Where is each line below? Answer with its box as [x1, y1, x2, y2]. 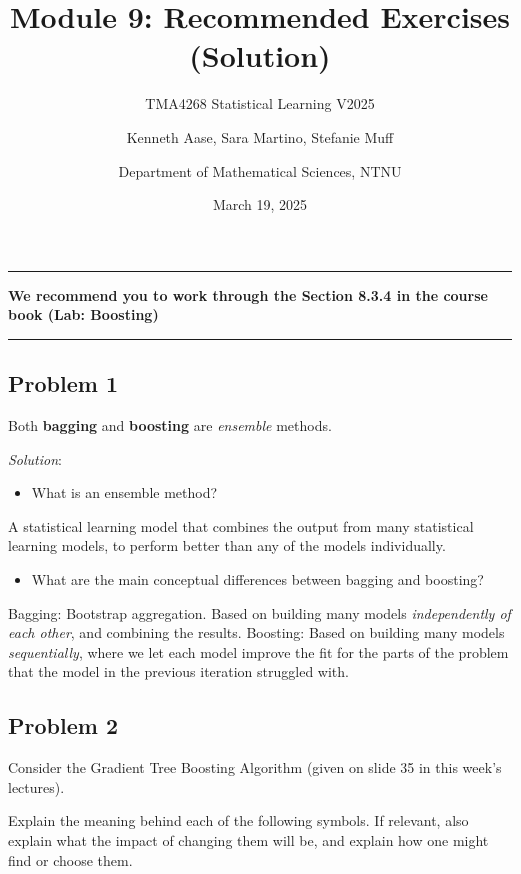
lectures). [8, 776, 65, 797]
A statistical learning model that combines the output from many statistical [8, 515, 474, 536]
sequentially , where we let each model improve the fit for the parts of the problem [8, 641, 509, 662]
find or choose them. [8, 849, 133, 870]
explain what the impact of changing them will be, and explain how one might [8, 830, 489, 850]
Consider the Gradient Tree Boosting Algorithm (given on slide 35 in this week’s [8, 757, 502, 778]
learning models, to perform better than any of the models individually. [8, 535, 446, 556]
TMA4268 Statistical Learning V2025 [145, 93, 375, 114]
